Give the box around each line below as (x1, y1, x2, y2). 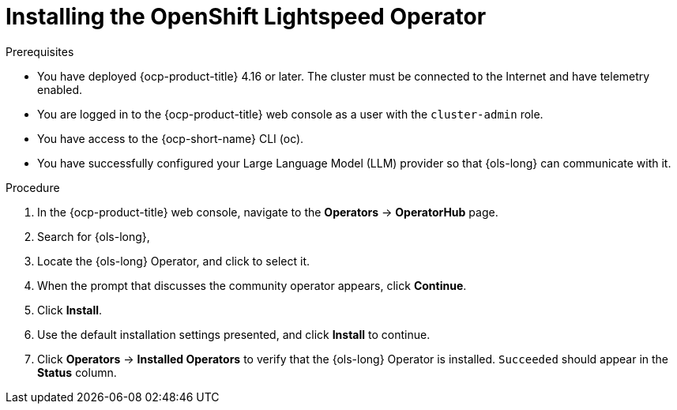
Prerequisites (6, 44, 74, 58)
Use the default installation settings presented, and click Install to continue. (37, 327, 431, 341)
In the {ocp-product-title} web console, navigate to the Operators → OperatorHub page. (37, 205, 498, 219)
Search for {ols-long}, (37, 229, 150, 243)
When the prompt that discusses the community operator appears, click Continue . (37, 278, 467, 292)
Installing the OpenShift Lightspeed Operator (6, 3, 487, 30)
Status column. (37, 365, 117, 379)
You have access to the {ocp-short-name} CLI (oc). (37, 131, 304, 145)
